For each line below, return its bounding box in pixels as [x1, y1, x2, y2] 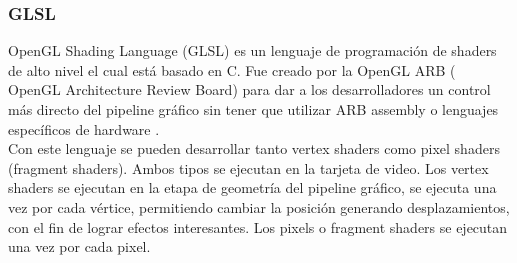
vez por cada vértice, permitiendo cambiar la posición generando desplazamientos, [8, 196, 510, 217]
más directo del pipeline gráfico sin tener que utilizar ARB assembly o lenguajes [8, 99, 499, 119]
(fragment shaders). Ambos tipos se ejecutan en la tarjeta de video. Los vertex [8, 157, 489, 178]
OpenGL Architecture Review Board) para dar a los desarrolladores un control [8, 79, 491, 100]
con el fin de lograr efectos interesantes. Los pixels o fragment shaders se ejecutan [8, 216, 508, 237]
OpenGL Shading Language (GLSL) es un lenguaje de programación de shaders [8, 40, 497, 61]
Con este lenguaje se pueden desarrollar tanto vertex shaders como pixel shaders [8, 138, 500, 159]
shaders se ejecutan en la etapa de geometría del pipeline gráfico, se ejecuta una [8, 177, 497, 198]
